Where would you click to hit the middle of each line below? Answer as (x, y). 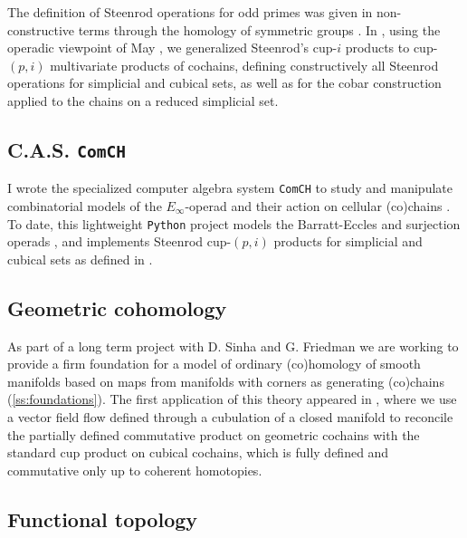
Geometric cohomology (117, 307)
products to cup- (391, 48)
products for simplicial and (348, 241)
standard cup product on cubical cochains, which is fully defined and (198, 452)
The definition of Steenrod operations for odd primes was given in (190, 12)
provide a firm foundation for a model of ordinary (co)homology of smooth (214, 364)
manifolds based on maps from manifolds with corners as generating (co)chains (226, 381)
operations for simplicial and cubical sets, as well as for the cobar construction (224, 83)
